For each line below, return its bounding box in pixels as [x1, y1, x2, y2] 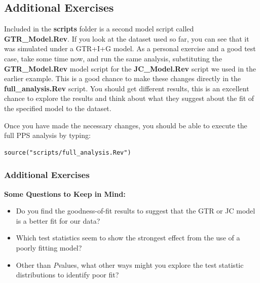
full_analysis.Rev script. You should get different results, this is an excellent [4, 83, 249, 93]
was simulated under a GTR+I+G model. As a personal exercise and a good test [4, 43, 256, 54]
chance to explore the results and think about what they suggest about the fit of [4, 93, 254, 103]
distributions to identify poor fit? [16, 269, 119, 280]
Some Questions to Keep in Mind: [4, 188, 126, 199]
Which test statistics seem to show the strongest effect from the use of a [16, 232, 240, 243]
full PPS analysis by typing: [4, 130, 91, 140]
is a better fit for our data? [16, 215, 100, 226]
